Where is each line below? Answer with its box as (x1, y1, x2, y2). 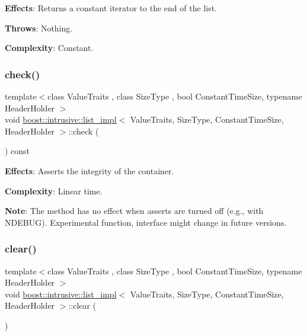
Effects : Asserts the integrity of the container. (5, 164, 174, 177)
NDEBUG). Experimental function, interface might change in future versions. (5, 216, 287, 228)
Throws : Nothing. (5, 21, 73, 34)
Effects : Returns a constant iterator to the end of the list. (5, 2, 217, 14)
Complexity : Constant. (5, 41, 94, 54)
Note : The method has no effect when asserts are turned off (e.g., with (5, 204, 264, 217)
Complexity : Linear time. (5, 184, 103, 197)
